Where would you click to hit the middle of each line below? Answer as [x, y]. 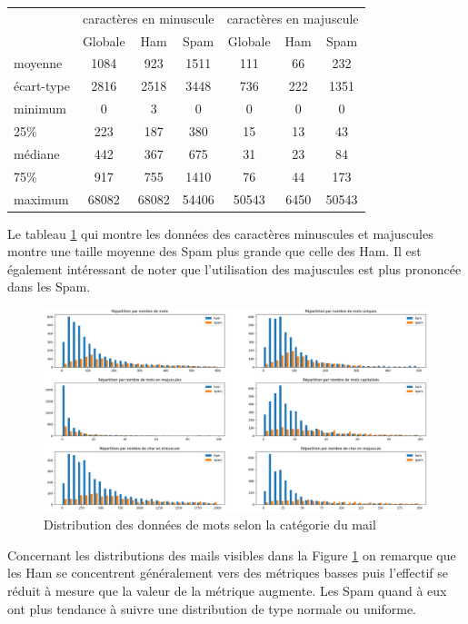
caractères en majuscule [293, 18]
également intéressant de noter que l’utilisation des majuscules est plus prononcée [234, 268]
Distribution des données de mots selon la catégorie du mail [210, 525]
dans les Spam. [49, 287]
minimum [40, 109]
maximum [41, 198]
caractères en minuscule [149, 18]
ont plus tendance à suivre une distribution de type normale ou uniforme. [212, 608]
